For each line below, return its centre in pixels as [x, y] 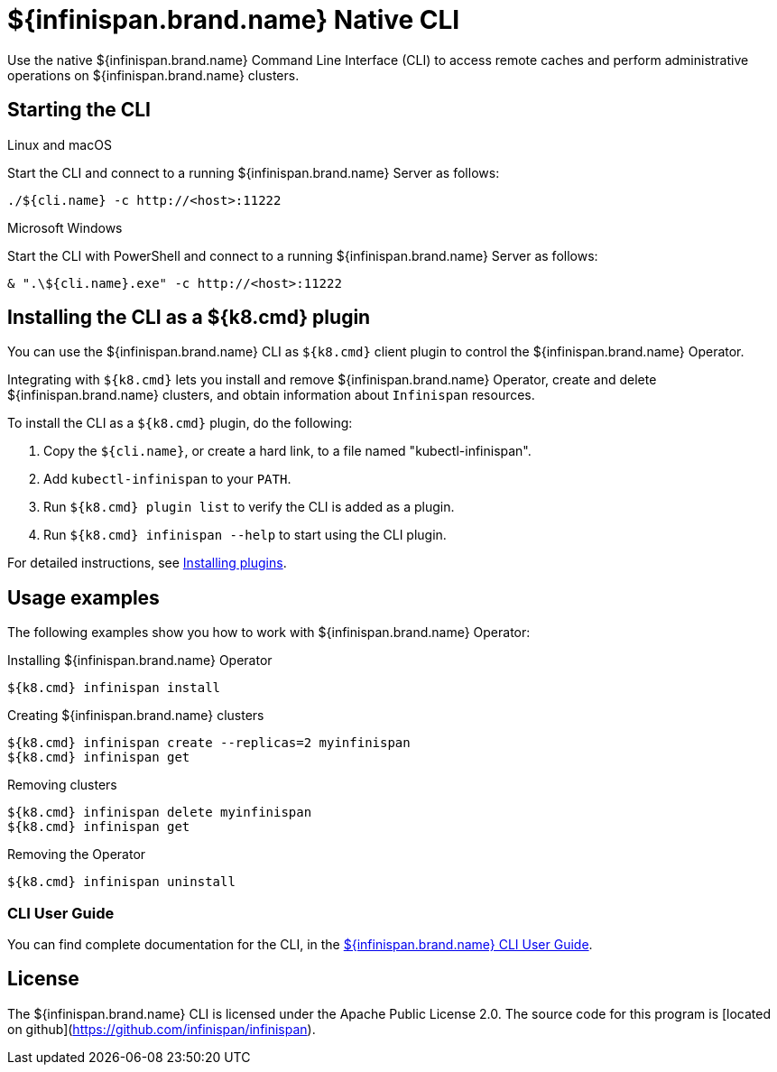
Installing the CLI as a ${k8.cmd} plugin [189, 318]
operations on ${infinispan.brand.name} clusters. [153, 75]
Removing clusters [62, 785]
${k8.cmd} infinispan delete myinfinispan [160, 813]
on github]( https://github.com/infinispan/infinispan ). [162, 1029]
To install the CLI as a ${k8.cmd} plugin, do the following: [180, 423]
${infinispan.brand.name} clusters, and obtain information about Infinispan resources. [271, 395]
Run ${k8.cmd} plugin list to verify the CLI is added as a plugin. [249, 507]
